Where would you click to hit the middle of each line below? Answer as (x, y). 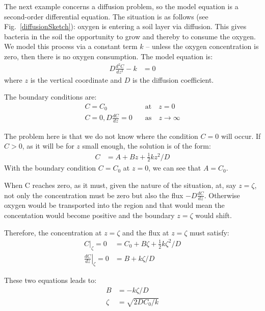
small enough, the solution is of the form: (147, 146)
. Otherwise (222, 195)
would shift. (214, 215)
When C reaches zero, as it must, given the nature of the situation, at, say (120, 185)
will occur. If (241, 136)
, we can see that (175, 168)
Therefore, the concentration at (53, 232)
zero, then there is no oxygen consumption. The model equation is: (109, 56)
